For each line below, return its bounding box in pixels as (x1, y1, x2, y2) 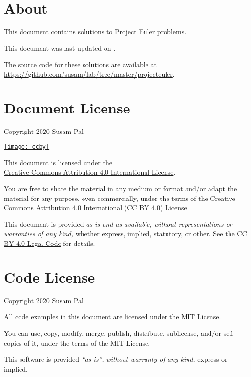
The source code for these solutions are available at (4, 59, 157, 69)
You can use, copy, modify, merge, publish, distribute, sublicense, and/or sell (4, 328, 233, 338)
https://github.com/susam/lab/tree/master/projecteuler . (4, 68, 175, 79)
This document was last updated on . (4, 43, 116, 53)
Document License (4, 97, 130, 117)
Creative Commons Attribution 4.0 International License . (4, 167, 176, 177)
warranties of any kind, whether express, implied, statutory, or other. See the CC (4, 228, 247, 239)
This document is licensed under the (4, 157, 112, 167)
